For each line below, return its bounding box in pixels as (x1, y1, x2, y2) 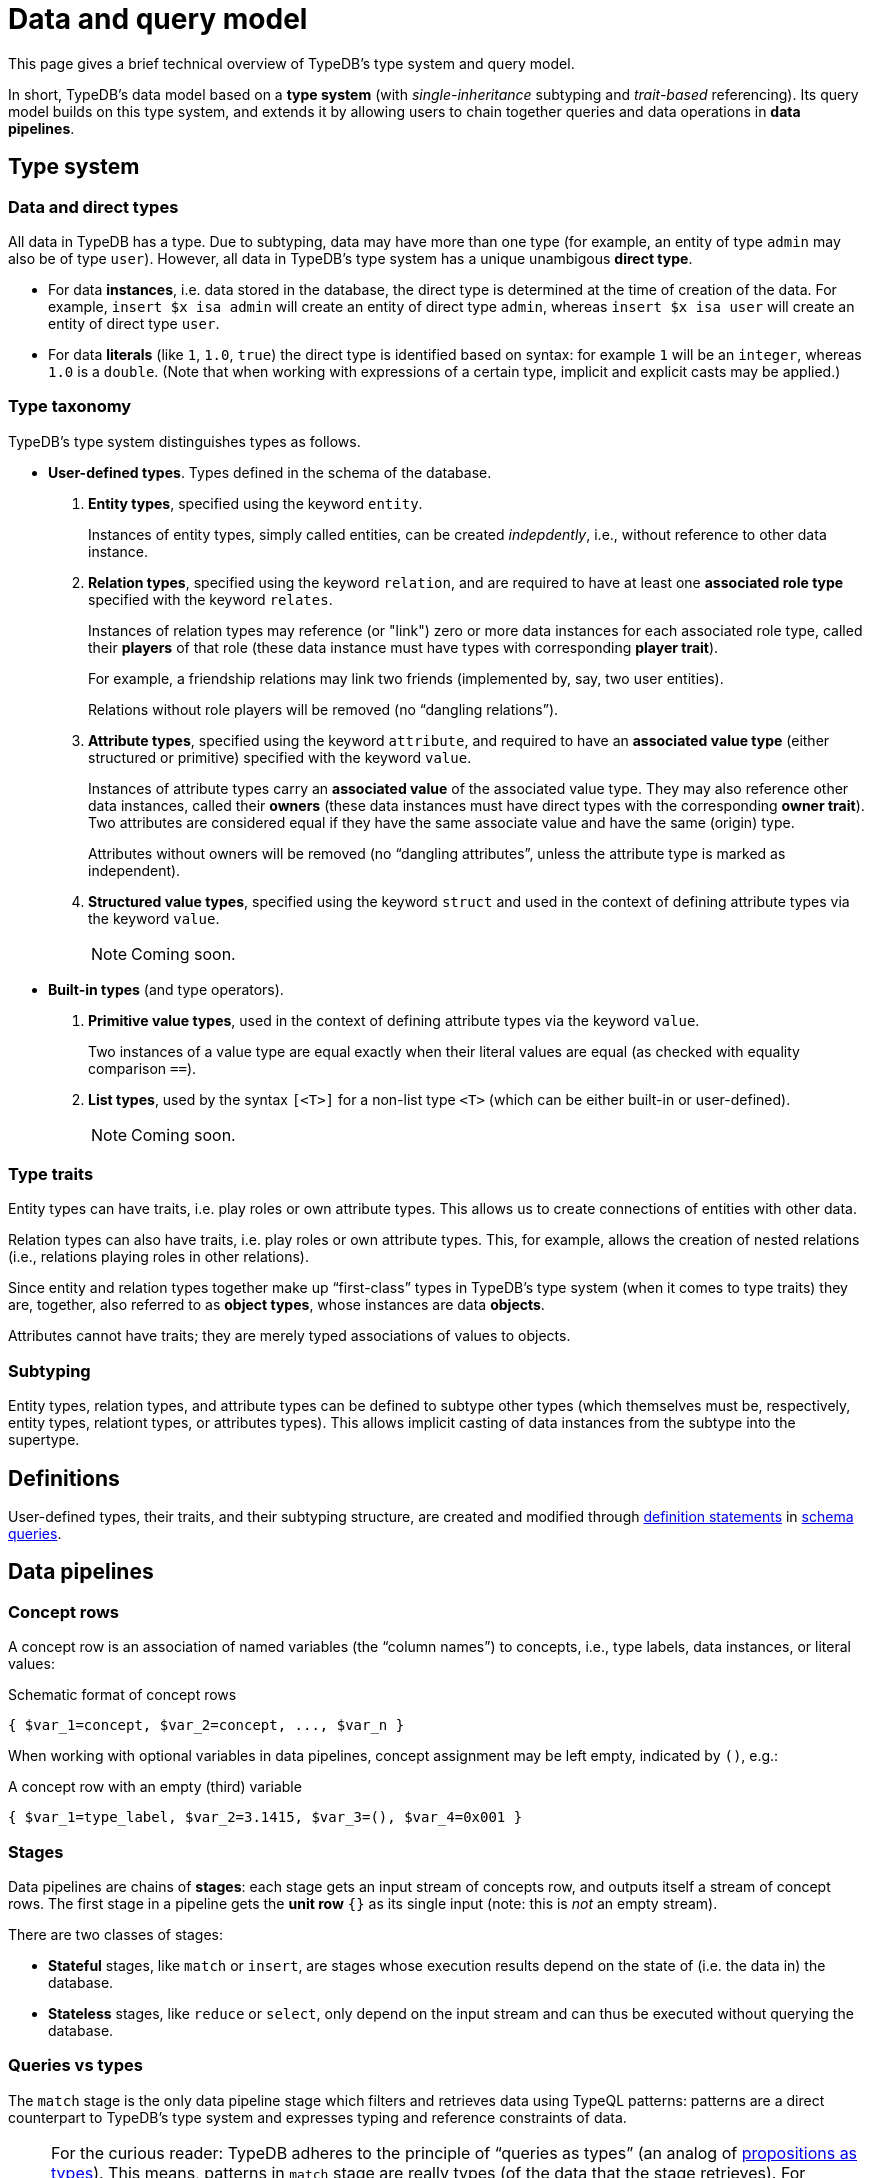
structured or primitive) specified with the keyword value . (88, 748, 472, 766)
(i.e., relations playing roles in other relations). (8, 1248, 309, 1266)
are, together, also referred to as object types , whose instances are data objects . (8, 1296, 545, 1314)
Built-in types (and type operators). (48, 980, 284, 998)
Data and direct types (8, 196, 179, 217)
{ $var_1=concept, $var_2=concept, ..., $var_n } (8, 1717, 405, 1734)
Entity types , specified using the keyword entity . (88, 494, 423, 512)
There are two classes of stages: (8, 1926, 224, 1944)
